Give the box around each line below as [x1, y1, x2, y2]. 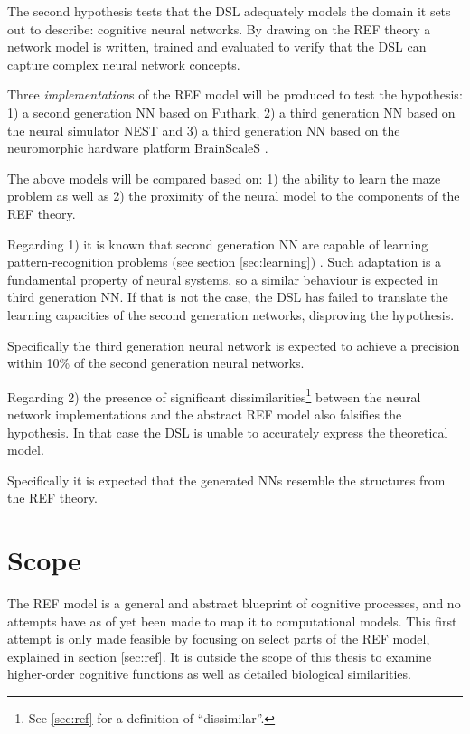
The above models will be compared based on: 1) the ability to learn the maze [7, 168, 441, 187]
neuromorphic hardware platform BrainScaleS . [7, 138, 268, 157]
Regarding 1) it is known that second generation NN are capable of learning [7, 234, 428, 253]
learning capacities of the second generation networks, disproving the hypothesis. [7, 305, 455, 324]
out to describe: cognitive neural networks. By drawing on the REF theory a [7, 19, 431, 38]
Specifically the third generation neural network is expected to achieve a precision [7, 335, 460, 354]
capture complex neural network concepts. [7, 54, 240, 73]
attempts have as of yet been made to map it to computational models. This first [7, 611, 457, 630]
